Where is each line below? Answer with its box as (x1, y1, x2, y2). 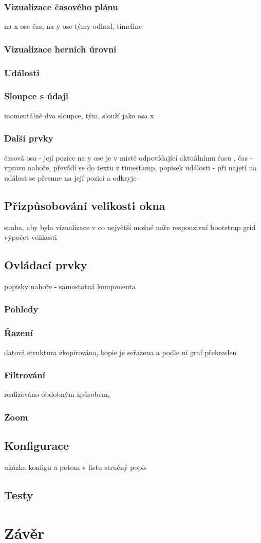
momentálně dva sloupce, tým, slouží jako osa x (4, 110, 154, 120)
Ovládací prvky (4, 257, 87, 273)
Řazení (4, 326, 33, 339)
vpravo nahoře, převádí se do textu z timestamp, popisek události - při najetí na (4, 162, 257, 173)
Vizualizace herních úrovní (4, 42, 117, 55)
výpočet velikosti (4, 232, 57, 242)
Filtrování (4, 369, 45, 381)
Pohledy (4, 303, 39, 316)
